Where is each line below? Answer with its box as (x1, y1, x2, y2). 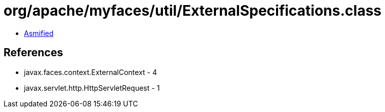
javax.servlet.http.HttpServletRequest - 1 (24, 83, 160, 92)
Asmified (24, 28, 54, 38)
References (4, 46, 63, 59)
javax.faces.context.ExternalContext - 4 (24, 67, 157, 77)
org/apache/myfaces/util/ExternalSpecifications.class (4, 2, 382, 19)
